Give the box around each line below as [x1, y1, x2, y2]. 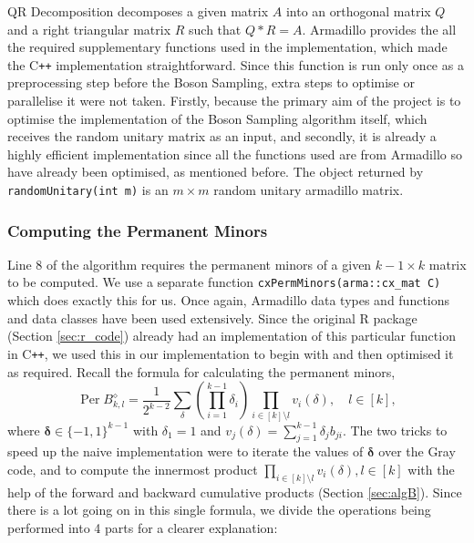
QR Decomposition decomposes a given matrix [7, 2, 269, 20]
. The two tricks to [342, 420, 448, 439]
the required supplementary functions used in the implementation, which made [7, 37, 448, 56]
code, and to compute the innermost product [7, 459, 258, 478]
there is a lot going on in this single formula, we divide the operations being [7, 500, 431, 519]
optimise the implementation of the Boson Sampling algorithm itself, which [7, 108, 428, 128]
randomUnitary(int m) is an [7, 180, 169, 199]
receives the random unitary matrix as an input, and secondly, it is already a [7, 127, 437, 146]
